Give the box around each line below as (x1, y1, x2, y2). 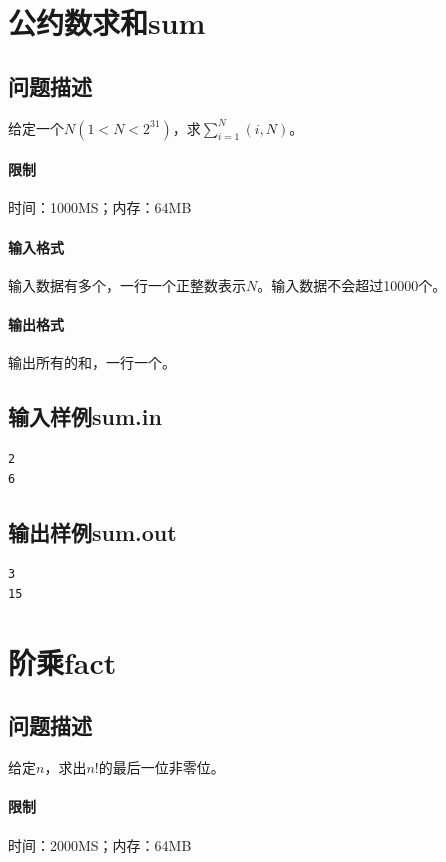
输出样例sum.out (8, 516, 177, 547)
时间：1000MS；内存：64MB (8, 197, 192, 218)
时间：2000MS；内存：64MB (8, 834, 192, 855)
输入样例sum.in (8, 401, 162, 432)
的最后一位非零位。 (98, 757, 225, 778)
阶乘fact (8, 641, 117, 682)
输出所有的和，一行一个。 (8, 352, 176, 373)
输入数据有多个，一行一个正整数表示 (8, 274, 246, 295)
